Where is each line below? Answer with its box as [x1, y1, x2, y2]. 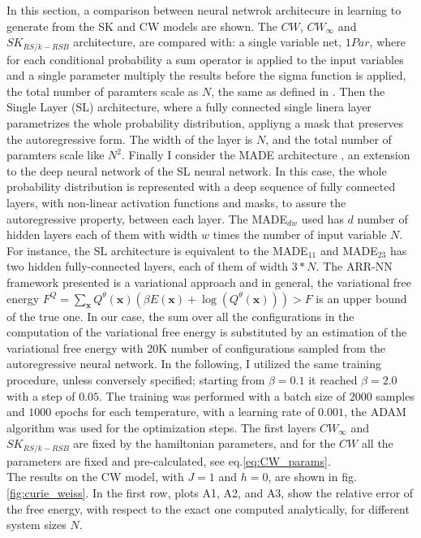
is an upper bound [316, 289, 407, 306]
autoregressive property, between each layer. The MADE [6, 210, 288, 227]
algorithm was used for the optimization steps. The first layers [6, 419, 316, 436]
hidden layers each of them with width [6, 226, 198, 243]
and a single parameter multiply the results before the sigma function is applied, [6, 67, 406, 84]
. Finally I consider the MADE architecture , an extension [121, 146, 410, 163]
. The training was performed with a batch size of [99, 387, 346, 404]
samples [376, 387, 415, 404]
